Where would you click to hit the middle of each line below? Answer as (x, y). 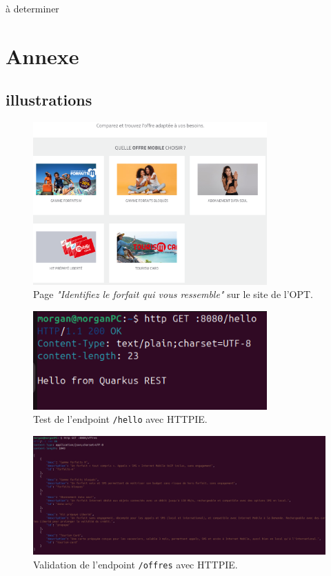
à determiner (32, 8)
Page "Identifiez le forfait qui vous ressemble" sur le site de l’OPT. (173, 294)
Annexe (42, 56)
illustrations (49, 100)
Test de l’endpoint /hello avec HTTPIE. (120, 419)
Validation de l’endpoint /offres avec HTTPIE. (136, 564)
